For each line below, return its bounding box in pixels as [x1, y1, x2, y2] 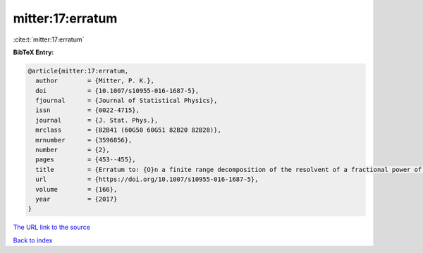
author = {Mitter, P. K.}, [35, 77, 155, 85]
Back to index [13, 236, 53, 245]
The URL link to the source [13, 223, 91, 232]
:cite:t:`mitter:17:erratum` [13, 35, 85, 44]
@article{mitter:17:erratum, [27, 67, 129, 75]
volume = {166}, [35, 185, 118, 193]
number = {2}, [35, 146, 111, 154]
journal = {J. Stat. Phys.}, [35, 116, 159, 124]
